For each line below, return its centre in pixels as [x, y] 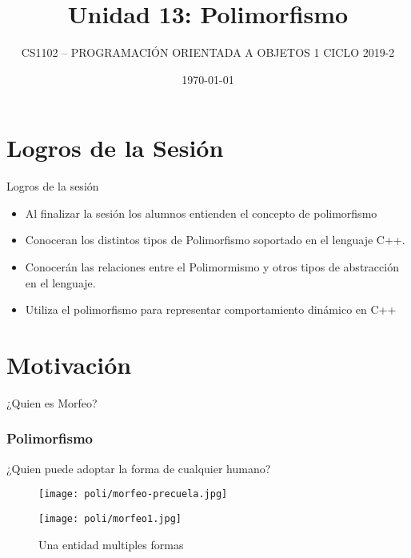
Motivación [69, 364]
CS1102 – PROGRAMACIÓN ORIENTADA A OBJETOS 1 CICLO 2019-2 [208, 52]
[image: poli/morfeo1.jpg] [110, 519]
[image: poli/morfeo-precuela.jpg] [133, 494]
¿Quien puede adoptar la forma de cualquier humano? [139, 468]
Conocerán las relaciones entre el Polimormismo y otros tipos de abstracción [212, 267]
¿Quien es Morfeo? [52, 402]
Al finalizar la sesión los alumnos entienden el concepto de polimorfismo [201, 213]
